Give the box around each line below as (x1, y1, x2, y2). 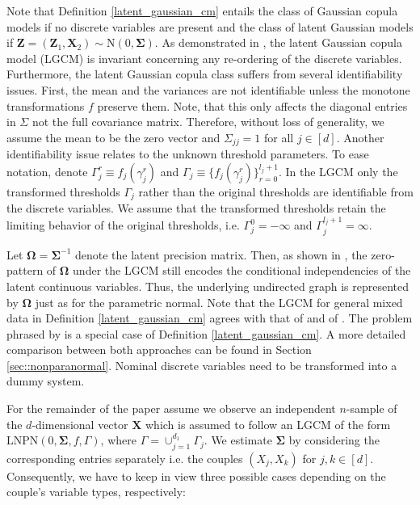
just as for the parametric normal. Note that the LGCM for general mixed (35, 293, 403, 310)
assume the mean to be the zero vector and (6, 128, 220, 145)
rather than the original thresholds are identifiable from (138, 183, 414, 200)
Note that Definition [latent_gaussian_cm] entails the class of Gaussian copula (6, 2, 398, 19)
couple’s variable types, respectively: (6, 483, 186, 500)
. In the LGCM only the (278, 162, 398, 179)
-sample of (346, 400, 397, 417)
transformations (6, 97, 85, 114)
